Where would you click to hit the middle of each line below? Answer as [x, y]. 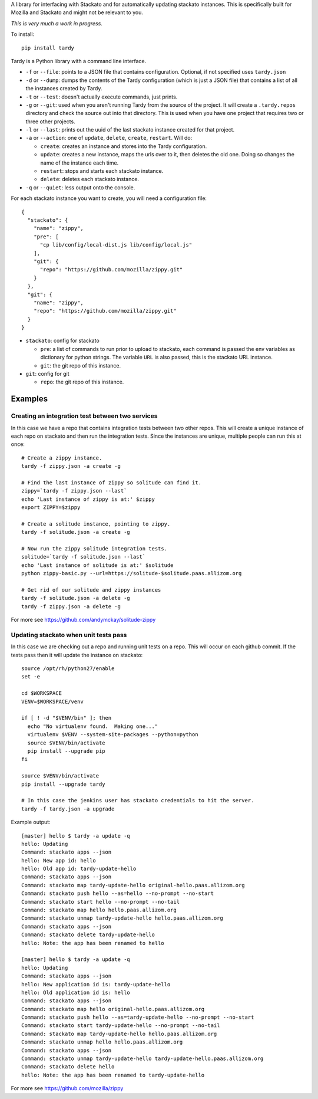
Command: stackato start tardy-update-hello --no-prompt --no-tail [121, 1026]
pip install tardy [48, 48]
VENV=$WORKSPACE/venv [52, 701]
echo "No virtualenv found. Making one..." [93, 726]
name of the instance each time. [79, 163]
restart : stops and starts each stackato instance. [102, 171]
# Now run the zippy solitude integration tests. [95, 549]
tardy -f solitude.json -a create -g [76, 532]
